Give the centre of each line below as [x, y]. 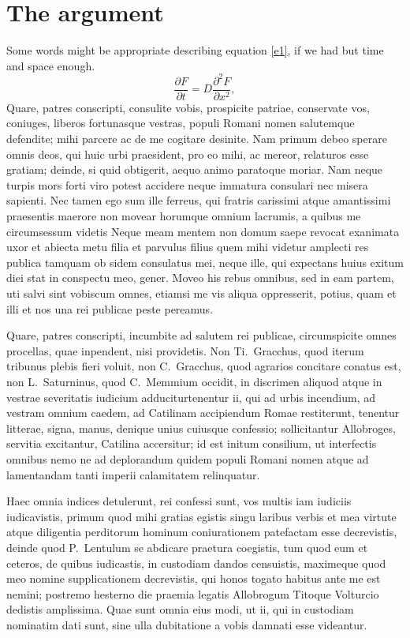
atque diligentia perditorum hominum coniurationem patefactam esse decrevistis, [202, 532]
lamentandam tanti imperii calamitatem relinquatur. [133, 474]
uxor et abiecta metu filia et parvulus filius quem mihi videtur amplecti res [188, 247]
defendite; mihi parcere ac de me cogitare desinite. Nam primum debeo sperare [197, 139]
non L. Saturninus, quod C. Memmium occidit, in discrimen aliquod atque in [194, 381]
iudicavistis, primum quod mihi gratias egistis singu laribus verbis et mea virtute [201, 516]
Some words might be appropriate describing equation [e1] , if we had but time [195, 50]
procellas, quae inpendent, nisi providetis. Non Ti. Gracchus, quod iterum [185, 350]
